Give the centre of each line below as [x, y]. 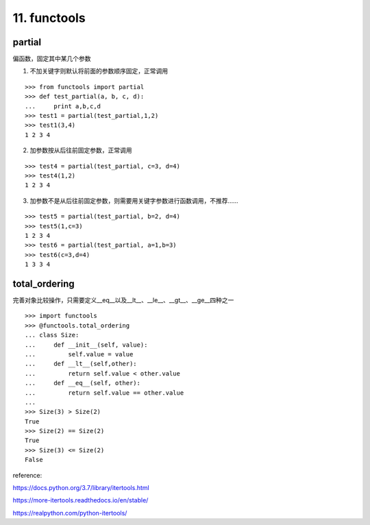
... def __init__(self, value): [86, 345]
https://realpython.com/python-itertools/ [70, 513]
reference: [27, 475]
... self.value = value [79, 354]
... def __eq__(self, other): [83, 383]
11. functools [49, 18]
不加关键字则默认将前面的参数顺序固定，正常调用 [99, 71]
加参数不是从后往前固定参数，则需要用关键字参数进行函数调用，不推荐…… [134, 200]
